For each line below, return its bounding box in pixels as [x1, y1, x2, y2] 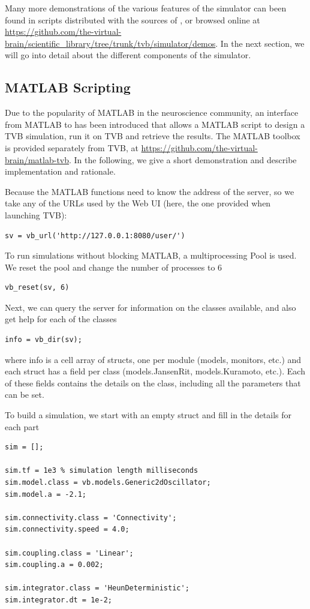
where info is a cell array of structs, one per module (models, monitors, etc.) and [5, 353, 302, 365]
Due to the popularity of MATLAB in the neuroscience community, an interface [5, 106, 299, 119]
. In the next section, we [215, 37, 305, 49]
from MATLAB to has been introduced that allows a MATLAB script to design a [5, 118, 305, 130]
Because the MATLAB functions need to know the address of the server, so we [5, 185, 294, 197]
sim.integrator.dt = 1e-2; [5, 595, 112, 604]
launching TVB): [5, 208, 67, 221]
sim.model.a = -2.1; [5, 490, 87, 499]
